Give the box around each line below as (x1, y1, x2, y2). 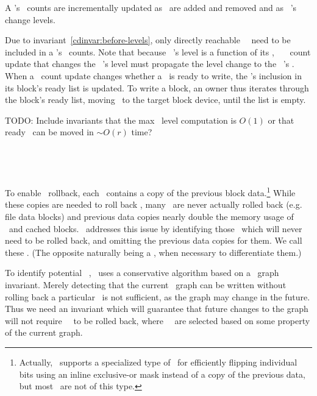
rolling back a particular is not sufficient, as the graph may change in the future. (5, 290, 310, 303)
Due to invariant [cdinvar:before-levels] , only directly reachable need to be (5, 34, 291, 46)
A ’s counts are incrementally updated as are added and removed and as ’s (5, 1, 297, 13)
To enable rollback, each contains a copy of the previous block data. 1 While (5, 185, 296, 199)
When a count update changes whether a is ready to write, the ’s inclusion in (5, 69, 302, 82)
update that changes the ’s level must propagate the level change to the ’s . (5, 57, 294, 70)
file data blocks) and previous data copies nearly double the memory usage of (5, 210, 294, 222)
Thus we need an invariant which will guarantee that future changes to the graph (5, 302, 308, 315)
